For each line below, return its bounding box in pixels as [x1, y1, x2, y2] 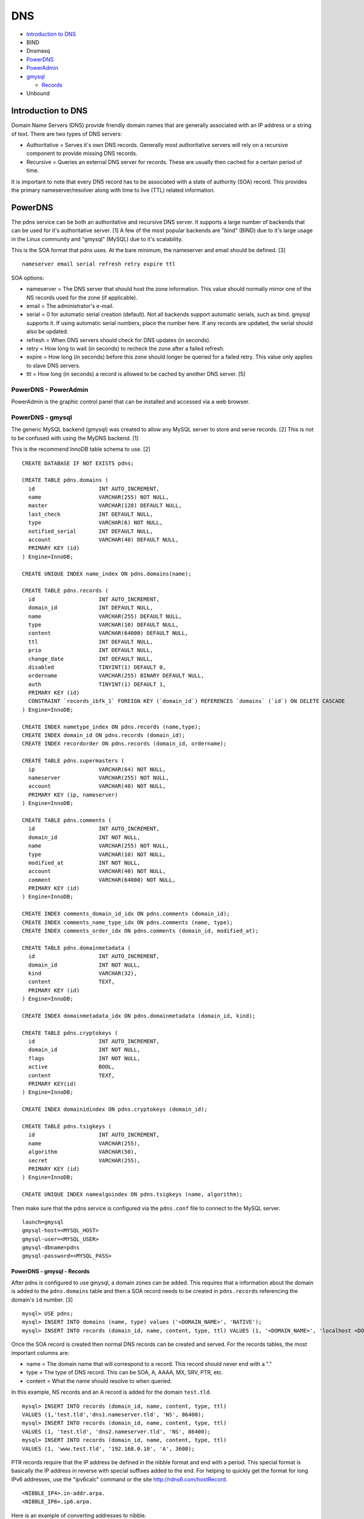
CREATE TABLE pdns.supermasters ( [22, 757, 124, 764]
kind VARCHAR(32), [28, 970, 138, 976]
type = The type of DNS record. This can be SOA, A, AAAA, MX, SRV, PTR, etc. [26, 1369, 224, 1376]
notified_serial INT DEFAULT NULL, [28, 527, 153, 535]
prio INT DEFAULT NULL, [28, 647, 153, 654]
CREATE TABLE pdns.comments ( [22, 817, 112, 823]
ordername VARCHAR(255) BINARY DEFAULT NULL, [28, 672, 204, 679]
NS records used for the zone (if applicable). [26, 293, 138, 301]
